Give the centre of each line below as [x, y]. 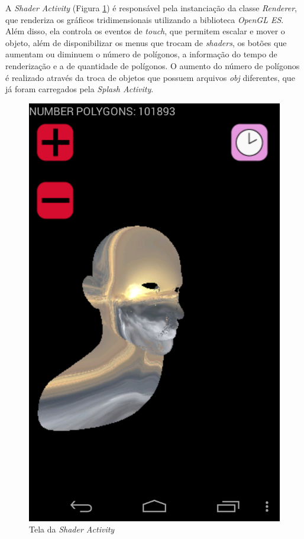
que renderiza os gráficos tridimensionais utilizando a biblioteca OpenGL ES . [145, 19]
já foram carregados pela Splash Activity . [80, 89]
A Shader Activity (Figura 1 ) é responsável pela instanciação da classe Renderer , [151, 8]
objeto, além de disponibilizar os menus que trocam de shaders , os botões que [146, 42]
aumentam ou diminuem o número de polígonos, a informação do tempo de [141, 54]
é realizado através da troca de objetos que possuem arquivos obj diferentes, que [150, 77]
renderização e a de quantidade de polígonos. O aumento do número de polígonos [153, 65]
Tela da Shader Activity [72, 529]
